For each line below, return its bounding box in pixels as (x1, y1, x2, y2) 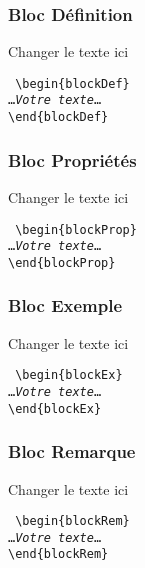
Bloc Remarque (8, 439, 136, 464)
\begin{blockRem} (15, 514, 130, 529)
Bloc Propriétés (8, 147, 137, 172)
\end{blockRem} (8, 547, 109, 562)
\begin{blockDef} (15, 76, 130, 91)
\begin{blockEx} (15, 368, 123, 383)
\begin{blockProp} (15, 222, 137, 237)
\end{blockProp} (8, 255, 116, 270)
